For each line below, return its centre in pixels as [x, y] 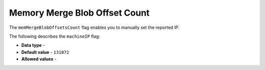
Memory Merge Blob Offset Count [79, 13]
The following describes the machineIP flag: [54, 36]
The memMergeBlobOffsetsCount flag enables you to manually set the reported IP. [94, 27]
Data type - [33, 45]
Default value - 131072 [45, 52]
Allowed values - [39, 59]
